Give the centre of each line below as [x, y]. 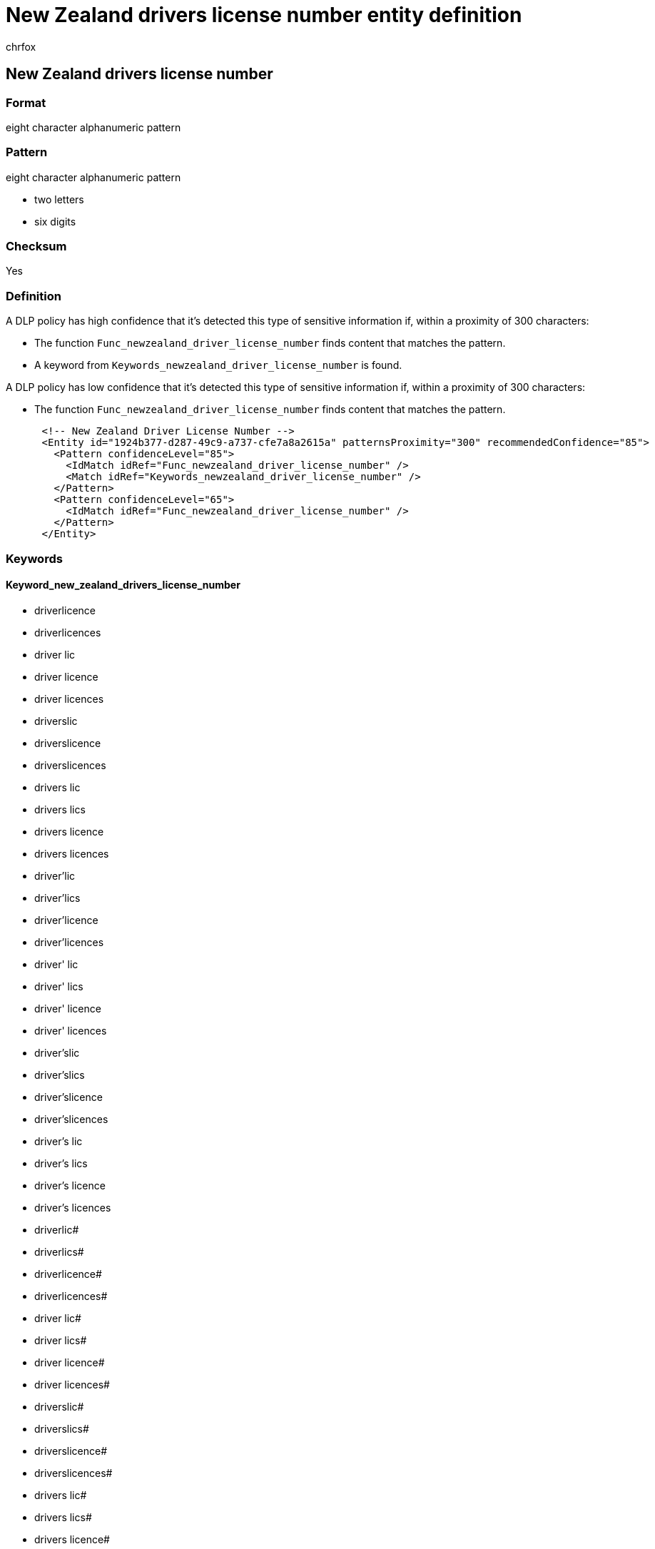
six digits [55, 221]
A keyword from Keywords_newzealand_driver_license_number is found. [218, 365]
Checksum [36, 247]
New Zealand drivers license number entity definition [264, 15]
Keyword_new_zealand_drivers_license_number [123, 585]
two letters [59, 199]
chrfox [21, 46]
